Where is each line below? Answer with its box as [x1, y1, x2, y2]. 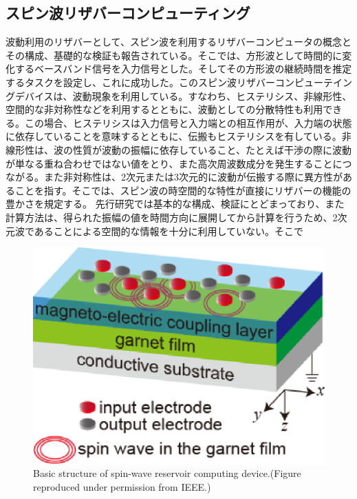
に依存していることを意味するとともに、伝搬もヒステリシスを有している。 [6, 129, 342, 143]
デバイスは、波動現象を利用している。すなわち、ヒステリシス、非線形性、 [14, 88, 352, 103]
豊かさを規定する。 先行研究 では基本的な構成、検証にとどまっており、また [6, 196, 345, 211]
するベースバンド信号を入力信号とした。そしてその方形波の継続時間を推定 [14, 61, 352, 76]
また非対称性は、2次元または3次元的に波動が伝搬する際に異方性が [43, 170, 343, 184]
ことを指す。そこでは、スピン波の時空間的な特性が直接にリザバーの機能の [14, 183, 351, 197]
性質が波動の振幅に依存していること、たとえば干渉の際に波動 [72, 142, 352, 156]
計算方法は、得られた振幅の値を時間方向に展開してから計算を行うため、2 [6, 210, 338, 224]
